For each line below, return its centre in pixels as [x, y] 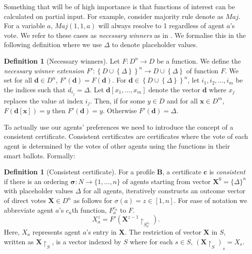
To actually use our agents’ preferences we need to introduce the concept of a [119, 127]
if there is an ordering [36, 181]
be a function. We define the [199, 60]
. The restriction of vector [163, 231]
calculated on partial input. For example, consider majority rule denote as [114, 16]
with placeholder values [39, 191]
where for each [151, 241]
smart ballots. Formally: [40, 155]
